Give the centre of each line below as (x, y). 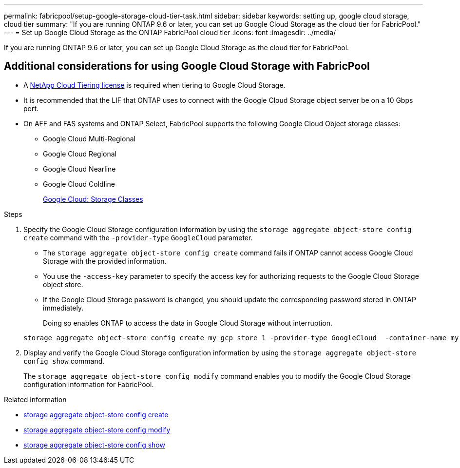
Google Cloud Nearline (79, 169)
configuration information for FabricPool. (89, 384)
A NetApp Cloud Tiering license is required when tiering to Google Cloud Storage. (154, 85)
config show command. (64, 361)
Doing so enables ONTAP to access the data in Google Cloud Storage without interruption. (188, 323)
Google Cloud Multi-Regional (89, 138)
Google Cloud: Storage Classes (93, 199)
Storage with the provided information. (105, 261)
